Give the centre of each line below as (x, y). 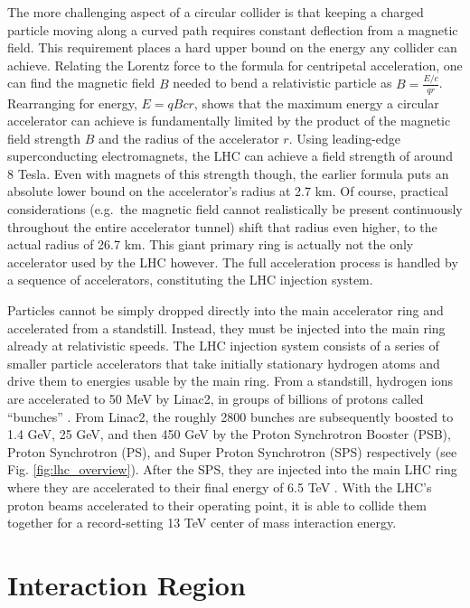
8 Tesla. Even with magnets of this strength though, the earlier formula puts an (228, 173)
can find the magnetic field (81, 83)
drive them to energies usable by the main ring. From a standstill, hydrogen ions (230, 381)
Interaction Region (127, 584)
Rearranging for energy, (72, 103)
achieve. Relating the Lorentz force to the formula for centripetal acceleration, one (235, 65)
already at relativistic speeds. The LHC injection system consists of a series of (223, 346)
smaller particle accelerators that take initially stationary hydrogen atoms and (224, 363)
